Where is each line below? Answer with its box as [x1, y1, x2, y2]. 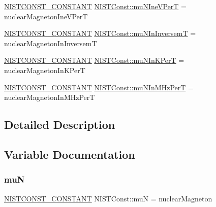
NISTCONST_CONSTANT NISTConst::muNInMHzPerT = [4, 82, 194, 92]
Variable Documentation [4, 146, 135, 162]
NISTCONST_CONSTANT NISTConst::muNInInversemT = [4, 28, 196, 39]
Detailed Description [4, 117, 115, 132]
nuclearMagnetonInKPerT [4, 64, 85, 75]
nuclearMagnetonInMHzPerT [4, 92, 95, 102]
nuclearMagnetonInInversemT [4, 38, 97, 48]
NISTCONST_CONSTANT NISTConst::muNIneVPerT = [4, 1, 187, 11]
